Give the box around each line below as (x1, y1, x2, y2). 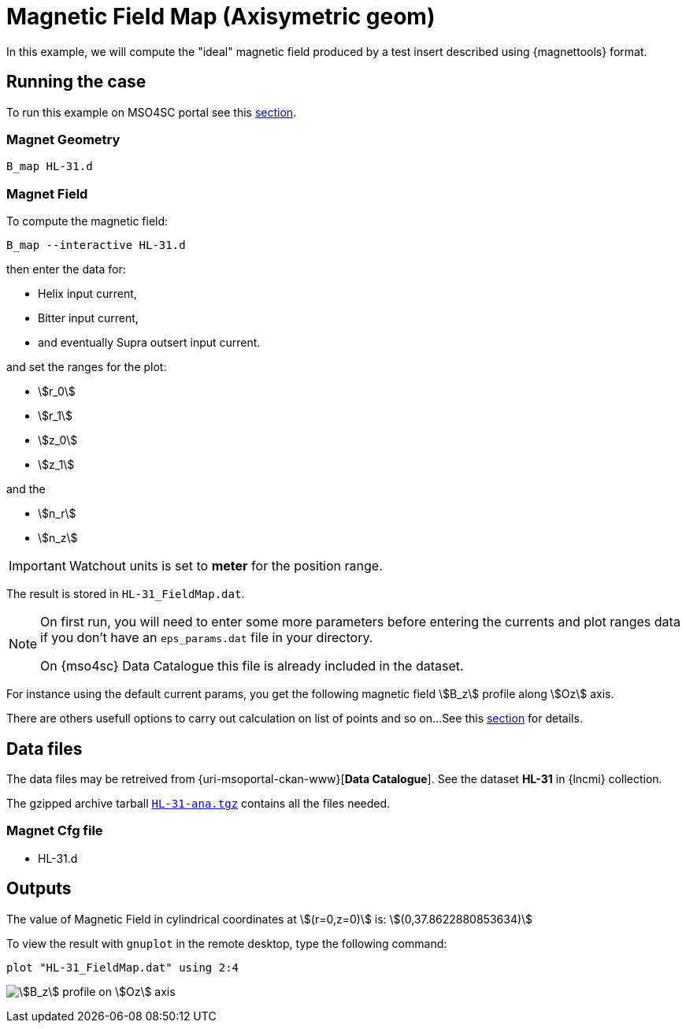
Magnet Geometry (6, 131, 121, 147)
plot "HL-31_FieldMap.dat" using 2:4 (6, 960, 239, 974)
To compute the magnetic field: (6, 214, 169, 228)
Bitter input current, (38, 311, 139, 325)
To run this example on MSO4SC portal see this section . (6, 105, 297, 119)
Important (9, 558, 66, 574)
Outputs (6, 879, 72, 899)
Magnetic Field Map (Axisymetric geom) (6, 3, 436, 30)
